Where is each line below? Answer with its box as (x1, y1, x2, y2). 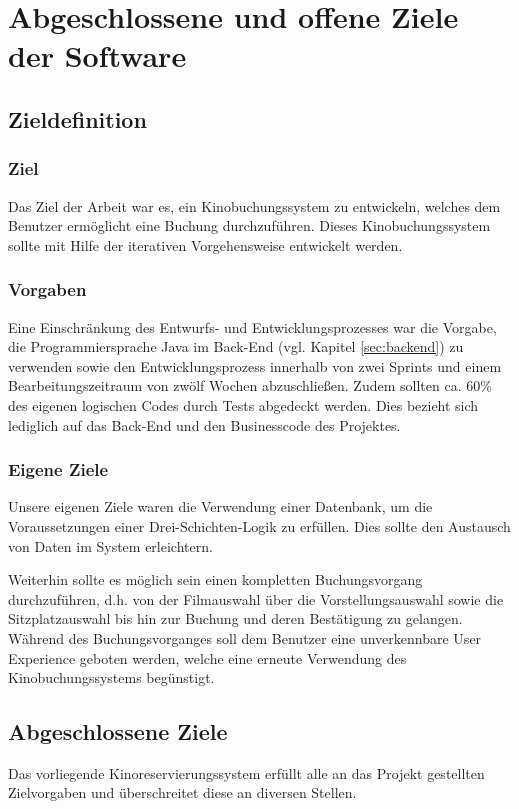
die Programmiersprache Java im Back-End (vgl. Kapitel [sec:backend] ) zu (8, 336, 464, 357)
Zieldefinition (8, 103, 147, 134)
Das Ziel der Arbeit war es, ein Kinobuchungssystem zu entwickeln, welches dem (8, 195, 501, 216)
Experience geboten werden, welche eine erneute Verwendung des (8, 647, 407, 668)
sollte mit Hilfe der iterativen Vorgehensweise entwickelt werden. (8, 234, 403, 255)
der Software (8, 35, 187, 76)
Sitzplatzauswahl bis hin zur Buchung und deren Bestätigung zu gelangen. (8, 608, 463, 629)
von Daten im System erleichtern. (8, 535, 213, 556)
